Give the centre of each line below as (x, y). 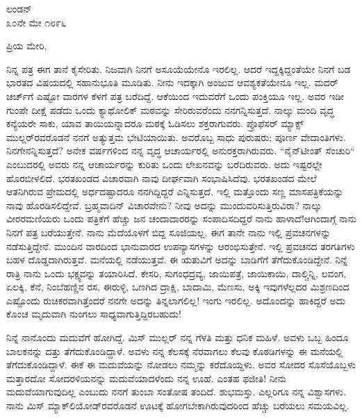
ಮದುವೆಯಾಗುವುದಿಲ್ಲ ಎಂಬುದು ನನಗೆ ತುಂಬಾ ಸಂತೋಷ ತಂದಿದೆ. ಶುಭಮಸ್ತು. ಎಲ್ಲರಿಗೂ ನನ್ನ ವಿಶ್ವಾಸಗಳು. (176, 392)
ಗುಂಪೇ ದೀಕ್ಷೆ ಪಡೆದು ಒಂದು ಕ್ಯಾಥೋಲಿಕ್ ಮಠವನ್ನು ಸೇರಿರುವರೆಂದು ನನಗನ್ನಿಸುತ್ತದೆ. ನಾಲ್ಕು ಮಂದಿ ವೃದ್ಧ (171, 109)
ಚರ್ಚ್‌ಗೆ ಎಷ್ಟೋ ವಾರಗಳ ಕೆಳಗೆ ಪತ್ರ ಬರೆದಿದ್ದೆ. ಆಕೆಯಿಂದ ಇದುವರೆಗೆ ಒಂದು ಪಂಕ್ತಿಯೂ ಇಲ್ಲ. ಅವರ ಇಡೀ (175, 96)
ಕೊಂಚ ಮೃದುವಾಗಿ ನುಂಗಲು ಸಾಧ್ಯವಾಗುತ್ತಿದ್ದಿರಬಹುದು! (94, 314)
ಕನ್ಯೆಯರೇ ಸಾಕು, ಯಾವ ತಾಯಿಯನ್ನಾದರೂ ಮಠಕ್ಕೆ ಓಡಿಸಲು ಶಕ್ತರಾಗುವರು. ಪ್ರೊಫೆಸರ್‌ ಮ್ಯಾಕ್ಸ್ (155, 123)
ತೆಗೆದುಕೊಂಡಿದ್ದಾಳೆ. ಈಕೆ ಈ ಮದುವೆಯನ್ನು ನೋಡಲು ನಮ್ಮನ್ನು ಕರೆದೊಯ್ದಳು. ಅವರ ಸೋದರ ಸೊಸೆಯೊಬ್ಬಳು (181, 364)
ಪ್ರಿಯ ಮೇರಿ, (27, 46)
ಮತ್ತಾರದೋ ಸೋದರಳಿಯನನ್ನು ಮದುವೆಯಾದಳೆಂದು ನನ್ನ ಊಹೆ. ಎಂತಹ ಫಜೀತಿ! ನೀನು (146, 378)
